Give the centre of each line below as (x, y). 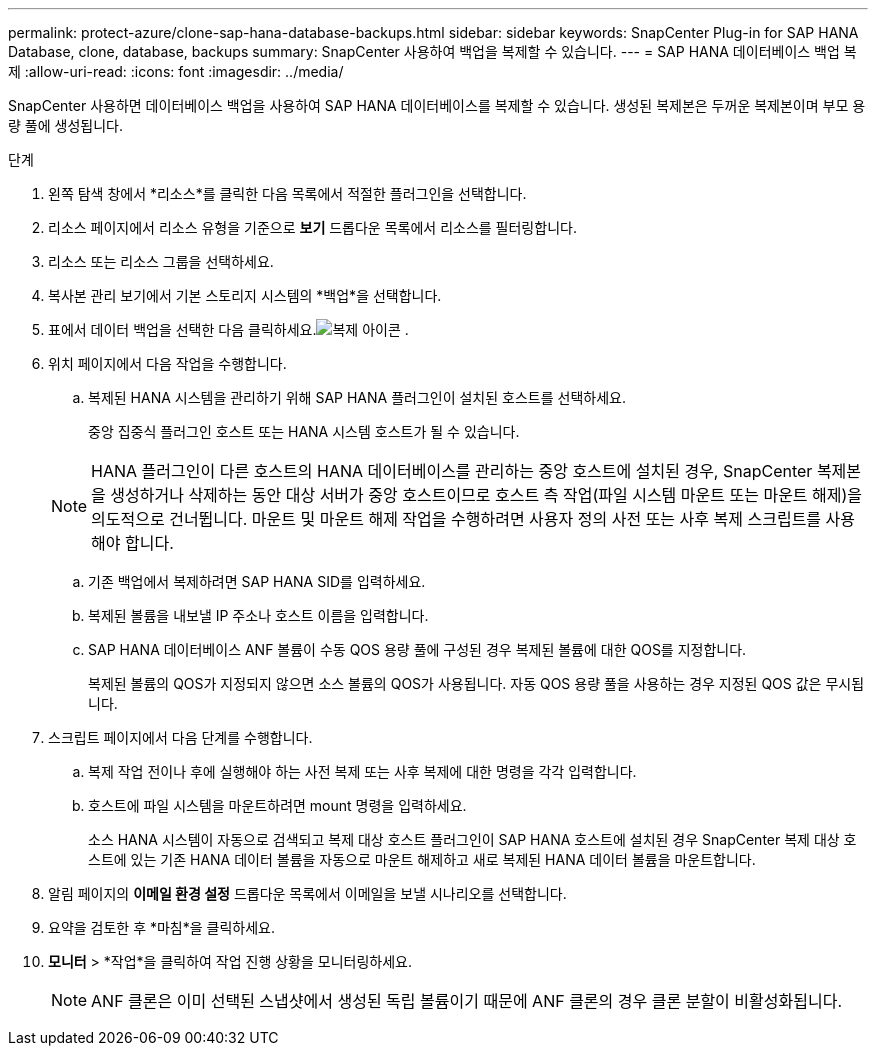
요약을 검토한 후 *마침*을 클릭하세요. (162, 927)
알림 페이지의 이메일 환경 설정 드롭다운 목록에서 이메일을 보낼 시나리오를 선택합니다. (307, 893)
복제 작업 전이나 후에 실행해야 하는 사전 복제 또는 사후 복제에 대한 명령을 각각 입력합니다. (362, 771)
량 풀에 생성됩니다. (65, 125)
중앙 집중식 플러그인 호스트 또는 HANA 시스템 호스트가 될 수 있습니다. (304, 431)
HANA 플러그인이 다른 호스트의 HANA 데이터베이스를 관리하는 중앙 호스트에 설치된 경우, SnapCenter (452, 471)
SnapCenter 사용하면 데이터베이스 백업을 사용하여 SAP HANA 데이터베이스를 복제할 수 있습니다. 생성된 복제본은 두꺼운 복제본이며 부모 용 (437, 105)
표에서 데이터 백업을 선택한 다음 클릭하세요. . (228, 329)
